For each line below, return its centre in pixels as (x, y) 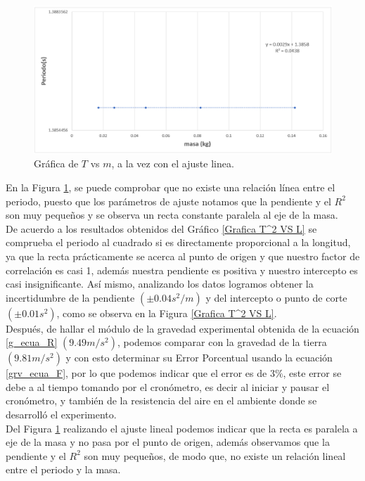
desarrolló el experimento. (61, 415)
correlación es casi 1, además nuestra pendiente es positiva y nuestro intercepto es (182, 270)
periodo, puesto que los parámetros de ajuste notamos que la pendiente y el (168, 201)
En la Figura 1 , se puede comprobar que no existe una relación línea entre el (171, 187)
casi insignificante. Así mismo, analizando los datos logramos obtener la (160, 284)
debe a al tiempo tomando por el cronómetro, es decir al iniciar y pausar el (168, 386)
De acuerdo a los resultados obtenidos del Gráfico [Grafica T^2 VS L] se (161, 228)
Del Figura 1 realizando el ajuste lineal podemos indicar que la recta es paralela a (182, 428)
